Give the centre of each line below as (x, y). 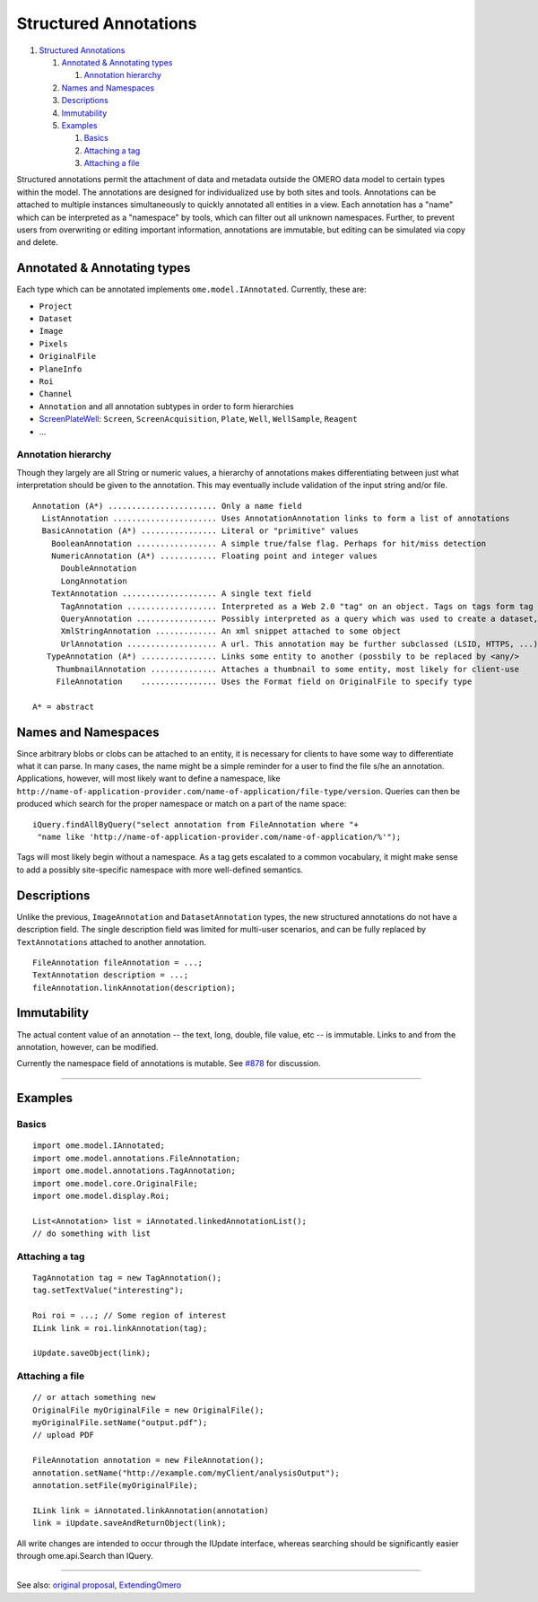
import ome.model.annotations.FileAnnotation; (137, 1158)
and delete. (37, 242)
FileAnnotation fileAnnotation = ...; (118, 962)
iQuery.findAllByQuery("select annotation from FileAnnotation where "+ (195, 824)
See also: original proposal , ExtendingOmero (99, 1585)
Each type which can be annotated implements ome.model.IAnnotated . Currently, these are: (191, 289)
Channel (56, 394)
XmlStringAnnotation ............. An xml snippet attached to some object (231, 631)
